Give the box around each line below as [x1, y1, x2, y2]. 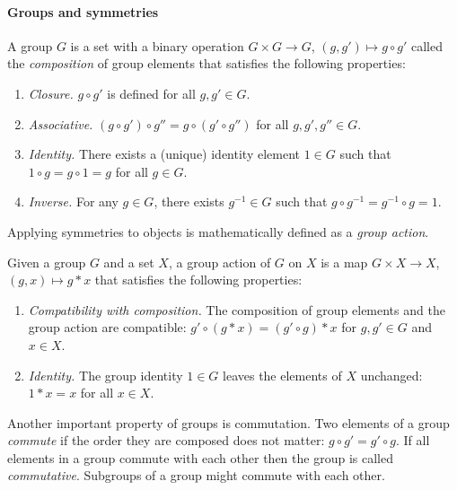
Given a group [7, 252, 86, 271]
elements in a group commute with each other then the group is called [7, 448, 393, 467]
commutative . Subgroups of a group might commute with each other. [7, 466, 385, 485]
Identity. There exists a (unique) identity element [28, 144, 300, 163]
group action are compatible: [28, 318, 187, 337]
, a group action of [168, 252, 271, 271]
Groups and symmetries [7, 2, 159, 21]
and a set [103, 252, 154, 271]
